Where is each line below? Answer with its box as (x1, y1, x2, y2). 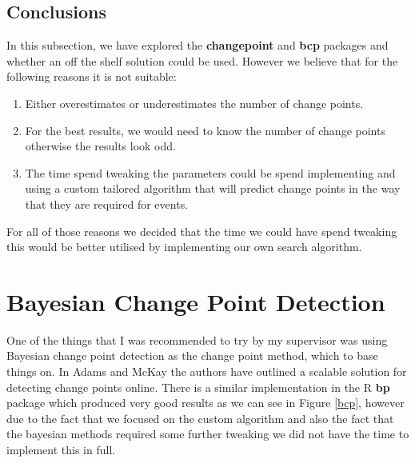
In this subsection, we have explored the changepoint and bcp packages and (6, 37, 389, 54)
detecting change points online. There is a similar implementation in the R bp (6, 378, 390, 395)
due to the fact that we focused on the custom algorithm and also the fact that (6, 409, 394, 426)
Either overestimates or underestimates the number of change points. (25, 94, 364, 111)
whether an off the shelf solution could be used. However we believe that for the (6, 52, 398, 69)
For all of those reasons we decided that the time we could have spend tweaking (6, 222, 397, 239)
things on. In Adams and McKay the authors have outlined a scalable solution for (6, 363, 407, 380)
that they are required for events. (25, 195, 189, 212)
